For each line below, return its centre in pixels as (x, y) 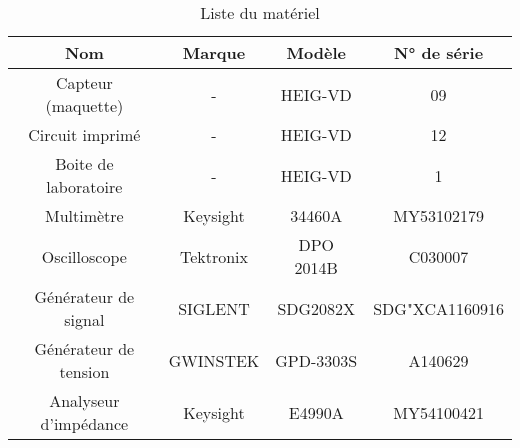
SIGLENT (214, 308)
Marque (214, 52)
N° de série (439, 52)
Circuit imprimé (84, 134)
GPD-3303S (316, 360)
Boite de (84, 163)
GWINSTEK (214, 360)
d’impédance (84, 423)
